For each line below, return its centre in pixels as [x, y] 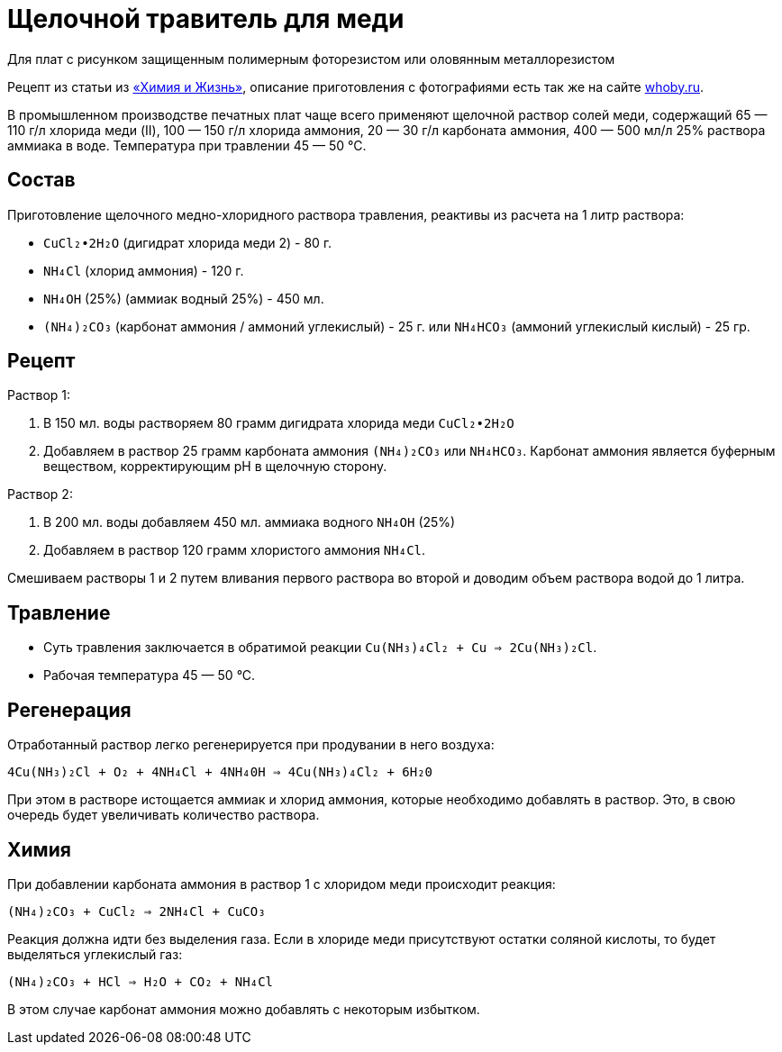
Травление [59, 612]
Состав [41, 180]
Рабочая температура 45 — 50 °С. [150, 676]
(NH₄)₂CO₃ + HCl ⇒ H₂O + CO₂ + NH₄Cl [141, 981]
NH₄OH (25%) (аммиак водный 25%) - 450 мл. [184, 298]
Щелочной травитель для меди [206, 19]
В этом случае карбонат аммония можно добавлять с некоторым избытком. [244, 1009]
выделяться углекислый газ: [95, 954]
